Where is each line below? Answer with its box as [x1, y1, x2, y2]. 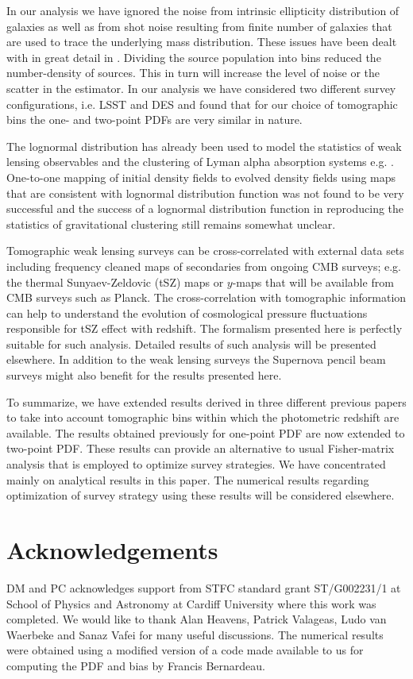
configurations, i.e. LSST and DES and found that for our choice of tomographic [6, 95, 398, 112]
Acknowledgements [6, 534, 218, 565]
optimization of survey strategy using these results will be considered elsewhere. [6, 487, 395, 503]
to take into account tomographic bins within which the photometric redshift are [6, 409, 399, 426]
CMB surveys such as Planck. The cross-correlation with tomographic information [6, 289, 407, 306]
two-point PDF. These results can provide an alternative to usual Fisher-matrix [6, 440, 395, 457]
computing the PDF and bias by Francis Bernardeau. [6, 657, 266, 673]
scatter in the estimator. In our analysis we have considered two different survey [6, 79, 396, 96]
